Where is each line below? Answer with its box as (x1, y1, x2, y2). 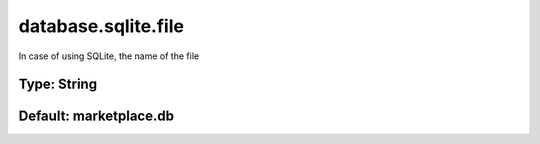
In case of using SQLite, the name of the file (18, 50, 200, 62)
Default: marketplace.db (18, 108, 175, 125)
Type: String (18, 76, 98, 93)
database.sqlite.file (18, 15, 185, 37)
